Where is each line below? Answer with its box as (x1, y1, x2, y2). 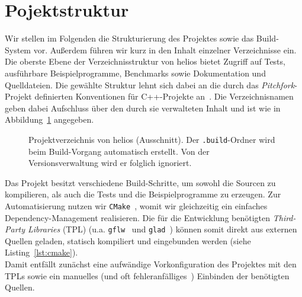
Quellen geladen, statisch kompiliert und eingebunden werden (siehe (5, 234, 251, 247)
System (5, 43, 31, 56)
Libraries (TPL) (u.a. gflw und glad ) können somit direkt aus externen (28, 223, 297, 235)
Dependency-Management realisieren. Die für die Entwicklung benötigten (5, 211, 271, 223)
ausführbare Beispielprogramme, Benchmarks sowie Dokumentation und (5, 66, 266, 79)
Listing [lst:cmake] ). (5, 246, 78, 258)
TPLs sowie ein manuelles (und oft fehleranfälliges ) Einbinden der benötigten (5, 269, 290, 282)
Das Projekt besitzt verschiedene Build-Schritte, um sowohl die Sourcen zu (5, 176, 276, 189)
